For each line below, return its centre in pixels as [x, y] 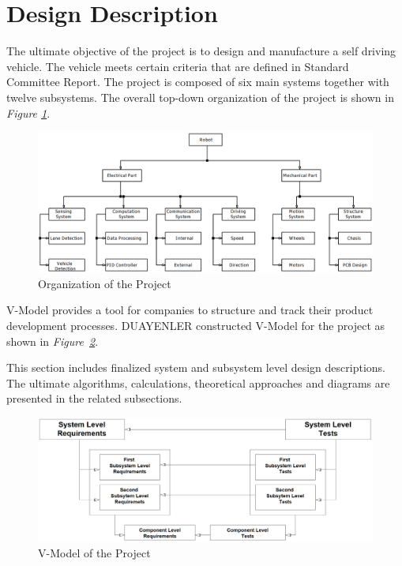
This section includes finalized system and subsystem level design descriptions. [196, 367]
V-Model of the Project [94, 553]
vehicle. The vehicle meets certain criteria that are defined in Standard [178, 66]
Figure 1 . [28, 112]
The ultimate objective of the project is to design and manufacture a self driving [201, 51]
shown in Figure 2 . [53, 341]
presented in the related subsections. [94, 398]
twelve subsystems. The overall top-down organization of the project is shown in [200, 97]
